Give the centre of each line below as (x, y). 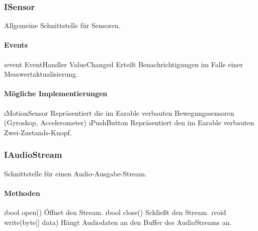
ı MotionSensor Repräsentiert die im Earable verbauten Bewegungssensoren (119, 112)
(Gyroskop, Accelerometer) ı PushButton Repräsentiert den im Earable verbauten (129, 123)
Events (16, 45)
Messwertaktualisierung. (41, 74)
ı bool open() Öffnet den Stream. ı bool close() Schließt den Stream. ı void (115, 212)
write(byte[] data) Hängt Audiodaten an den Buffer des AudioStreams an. (118, 222)
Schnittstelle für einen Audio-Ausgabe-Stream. (75, 173)
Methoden (22, 193)
